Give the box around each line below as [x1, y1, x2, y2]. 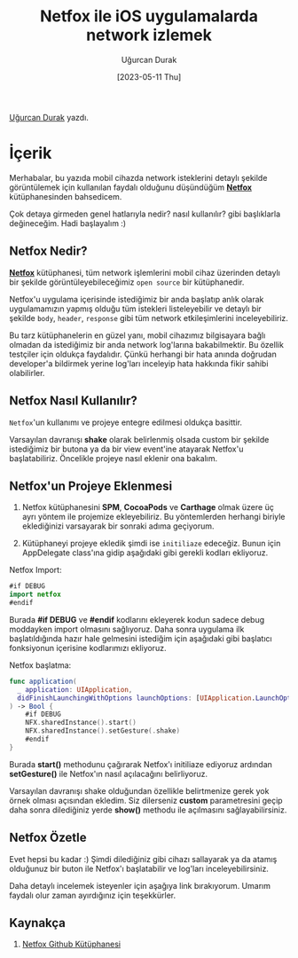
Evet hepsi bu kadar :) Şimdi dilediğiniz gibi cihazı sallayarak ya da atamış [9, 853, 278, 864]
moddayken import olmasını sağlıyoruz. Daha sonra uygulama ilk [9, 624, 245, 634]
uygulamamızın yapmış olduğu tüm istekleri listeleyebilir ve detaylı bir [9, 303, 262, 314]
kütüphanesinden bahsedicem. [9, 191, 122, 201]
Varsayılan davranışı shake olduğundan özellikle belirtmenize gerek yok [9, 785, 270, 796]
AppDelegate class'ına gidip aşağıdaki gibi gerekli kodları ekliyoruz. [21, 547, 269, 558]
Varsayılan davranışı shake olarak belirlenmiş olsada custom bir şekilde [9, 434, 270, 444]
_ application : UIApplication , [17, 685, 133, 694]
